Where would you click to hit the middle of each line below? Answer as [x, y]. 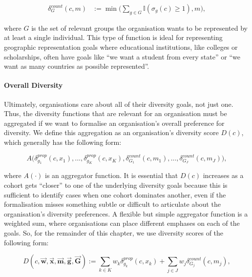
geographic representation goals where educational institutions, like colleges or [121, 47]
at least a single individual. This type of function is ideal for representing [113, 37]
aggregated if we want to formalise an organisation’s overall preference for [114, 123]
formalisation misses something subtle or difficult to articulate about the [112, 204]
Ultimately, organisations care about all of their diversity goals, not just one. [119, 104]
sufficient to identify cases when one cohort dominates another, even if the [115, 194]
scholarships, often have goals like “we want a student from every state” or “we [122, 56]
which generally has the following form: [63, 142]
